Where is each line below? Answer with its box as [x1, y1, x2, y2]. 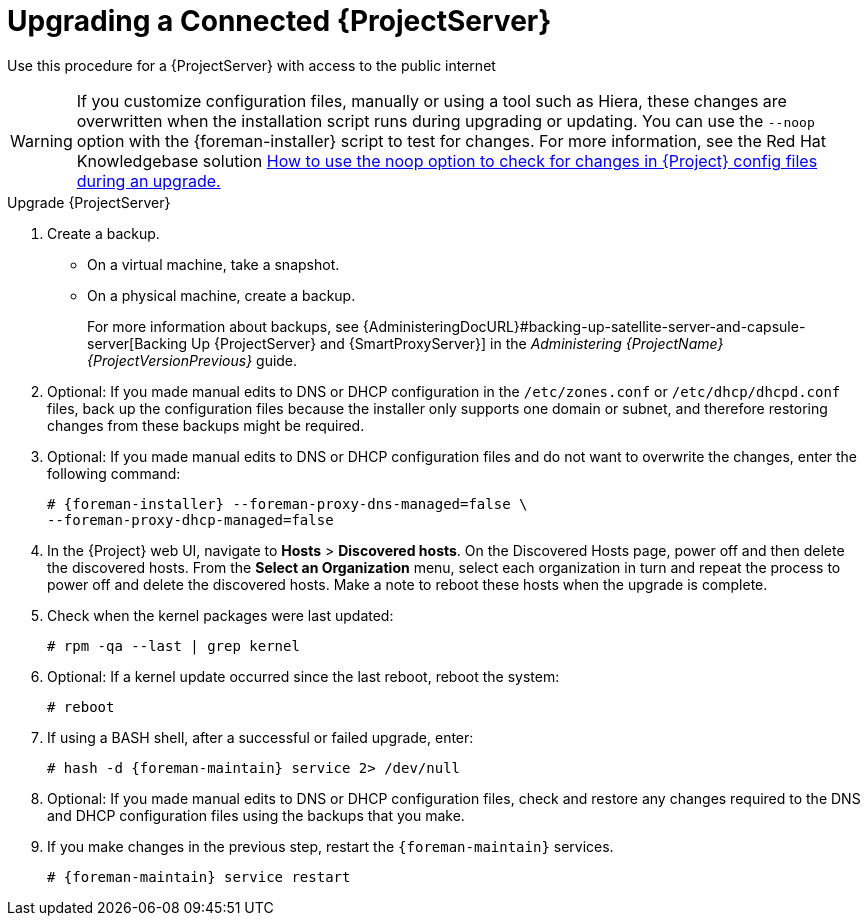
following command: [47, 464, 181, 482]
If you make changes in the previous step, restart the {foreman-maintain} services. [47, 837, 614, 855]
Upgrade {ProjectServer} [7, 193, 171, 211]
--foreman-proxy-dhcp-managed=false [47, 511, 334, 528]
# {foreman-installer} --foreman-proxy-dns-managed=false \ [47, 495, 528, 512]
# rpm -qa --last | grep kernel [47, 637, 300, 654]
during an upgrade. [76, 170, 221, 191]
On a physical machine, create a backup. [87, 286, 356, 304]
